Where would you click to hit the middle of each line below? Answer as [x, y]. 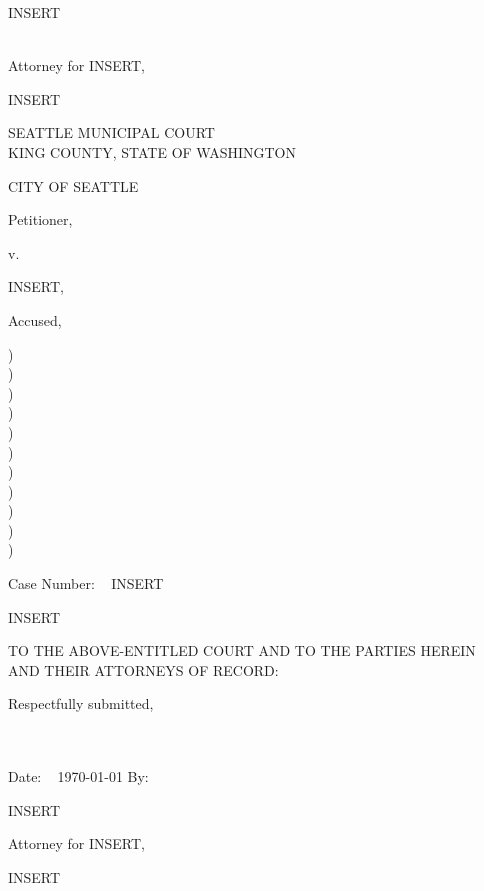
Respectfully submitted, [81, 703]
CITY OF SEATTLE [73, 185]
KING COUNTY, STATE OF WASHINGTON [152, 151]
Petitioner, [40, 219]
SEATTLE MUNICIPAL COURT [111, 132]
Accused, [35, 319]
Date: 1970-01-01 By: [78, 776]
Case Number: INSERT [86, 583]
